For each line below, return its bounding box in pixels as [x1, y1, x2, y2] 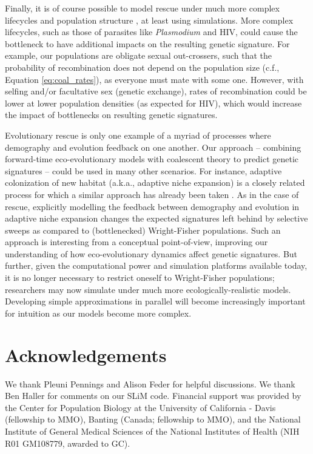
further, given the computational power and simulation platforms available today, [5, 259, 308, 272]
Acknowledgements [5, 342, 167, 367]
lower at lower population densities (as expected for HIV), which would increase [5, 96, 302, 109]
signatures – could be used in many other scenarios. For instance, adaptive [5, 164, 282, 177]
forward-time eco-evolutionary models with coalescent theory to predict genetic [5, 153, 299, 165]
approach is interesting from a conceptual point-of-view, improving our [5, 235, 268, 248]
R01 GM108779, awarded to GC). [5, 436, 130, 449]
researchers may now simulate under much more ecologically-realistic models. [5, 283, 291, 295]
